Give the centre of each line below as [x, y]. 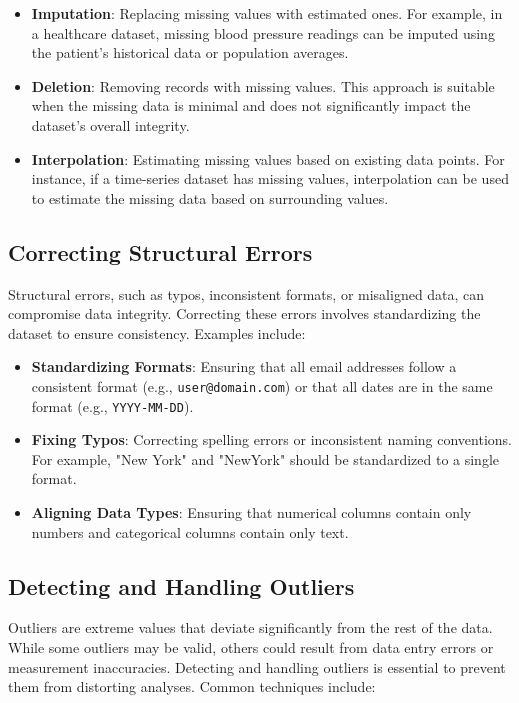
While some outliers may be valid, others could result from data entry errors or [251, 647]
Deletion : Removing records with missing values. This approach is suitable [263, 85]
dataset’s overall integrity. [110, 124]
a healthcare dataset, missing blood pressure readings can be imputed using [263, 32]
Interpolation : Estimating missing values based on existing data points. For [268, 158]
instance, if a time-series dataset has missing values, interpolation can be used [270, 178]
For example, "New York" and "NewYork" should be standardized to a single [265, 458]
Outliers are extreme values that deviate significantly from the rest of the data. [250, 627]
